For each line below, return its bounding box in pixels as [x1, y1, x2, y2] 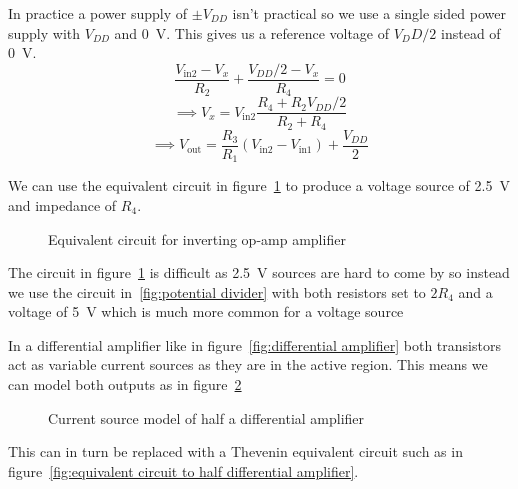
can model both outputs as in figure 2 [8, 374, 242, 395]
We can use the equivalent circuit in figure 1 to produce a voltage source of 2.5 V [8, 175, 510, 196]
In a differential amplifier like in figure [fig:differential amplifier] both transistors [8, 334, 501, 355]
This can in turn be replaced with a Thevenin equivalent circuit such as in [8, 441, 463, 462]
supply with [8, 22, 81, 43]
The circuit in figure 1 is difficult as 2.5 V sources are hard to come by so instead [8, 262, 510, 283]
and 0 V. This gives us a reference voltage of [114, 22, 390, 43]
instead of [441, 22, 501, 43]
